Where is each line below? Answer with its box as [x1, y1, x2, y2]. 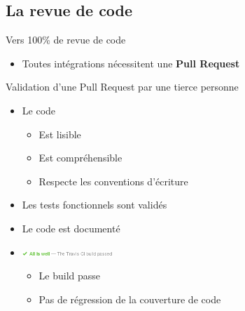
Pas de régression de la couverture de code [38, 291, 221, 306]
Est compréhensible [38, 150, 122, 165]
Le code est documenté [22, 220, 120, 235]
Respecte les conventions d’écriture [38, 173, 188, 188]
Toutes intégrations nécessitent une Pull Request [22, 55, 240, 70]
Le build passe [38, 268, 101, 283]
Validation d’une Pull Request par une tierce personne [6, 79, 239, 94]
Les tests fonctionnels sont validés [22, 197, 167, 212]
